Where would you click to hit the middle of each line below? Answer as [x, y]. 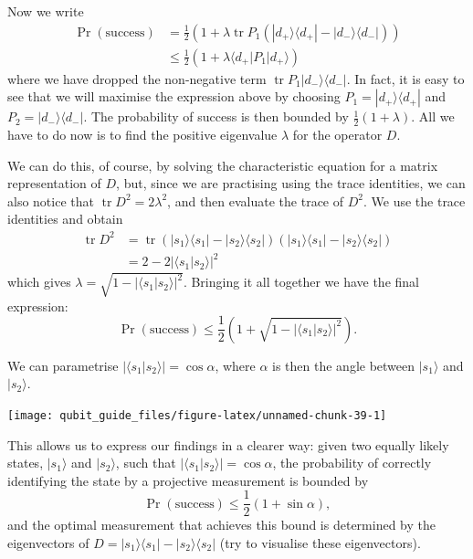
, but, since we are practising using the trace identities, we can [291, 183]
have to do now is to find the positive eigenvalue [142, 135]
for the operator [337, 135]
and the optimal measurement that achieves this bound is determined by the [221, 525]
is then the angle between [344, 365]
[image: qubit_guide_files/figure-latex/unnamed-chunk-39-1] [197, 415]
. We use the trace [414, 200]
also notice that [51, 200]
